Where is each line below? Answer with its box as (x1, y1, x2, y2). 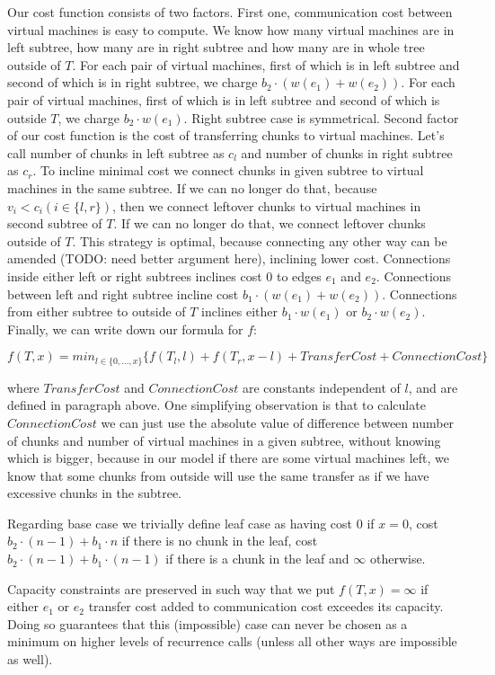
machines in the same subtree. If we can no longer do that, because (7, 178, 377, 197)
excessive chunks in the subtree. (7, 484, 181, 502)
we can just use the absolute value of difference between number (101, 413, 455, 431)
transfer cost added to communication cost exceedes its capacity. (88, 597, 444, 616)
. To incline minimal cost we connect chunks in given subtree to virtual (32, 161, 424, 180)
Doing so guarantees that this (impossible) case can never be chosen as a (7, 614, 408, 633)
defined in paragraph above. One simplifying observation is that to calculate (7, 395, 426, 414)
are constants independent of (242, 377, 401, 396)
